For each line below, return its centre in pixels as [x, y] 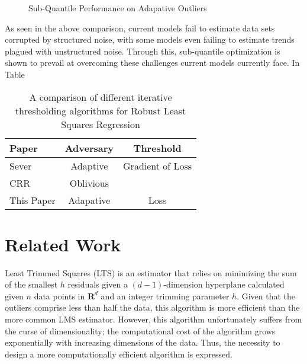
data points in [59, 296]
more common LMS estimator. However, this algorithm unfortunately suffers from [153, 319]
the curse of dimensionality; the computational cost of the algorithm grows [140, 331]
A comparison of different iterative [101, 97]
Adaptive [89, 165]
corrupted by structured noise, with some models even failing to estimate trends [150, 39]
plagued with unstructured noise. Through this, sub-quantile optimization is [143, 51]
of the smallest [31, 284]
